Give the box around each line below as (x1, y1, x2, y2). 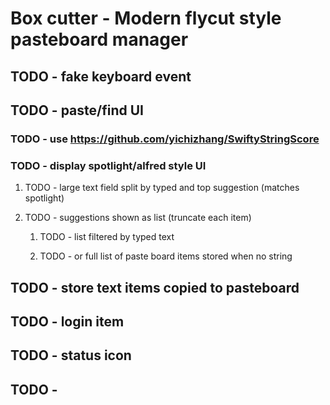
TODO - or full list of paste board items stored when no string (39, 250, 293, 262)
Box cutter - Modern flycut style (10, 7, 282, 30)
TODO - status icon (10, 347, 132, 364)
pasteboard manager (10, 28, 189, 51)
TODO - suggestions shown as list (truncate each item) (24, 212, 252, 224)
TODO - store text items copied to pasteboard (10, 279, 300, 296)
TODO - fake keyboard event (10, 68, 192, 85)
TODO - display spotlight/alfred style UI (10, 158, 207, 172)
